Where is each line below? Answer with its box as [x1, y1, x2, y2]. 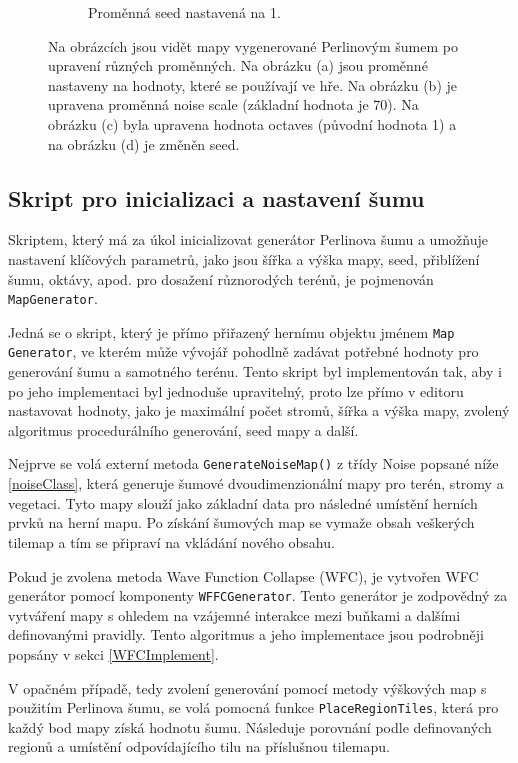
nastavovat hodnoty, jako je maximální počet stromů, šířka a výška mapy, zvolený [8, 400, 510, 421]
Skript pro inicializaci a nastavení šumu [8, 182, 425, 213]
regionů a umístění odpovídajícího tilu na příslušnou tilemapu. [8, 736, 390, 757]
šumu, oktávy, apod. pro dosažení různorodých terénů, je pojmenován [8, 268, 434, 289]
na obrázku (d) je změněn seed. [48, 133, 240, 154]
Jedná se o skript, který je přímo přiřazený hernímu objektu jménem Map [8, 321, 455, 342]
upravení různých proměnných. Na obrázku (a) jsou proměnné [48, 55, 428, 76]
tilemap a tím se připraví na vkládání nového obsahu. [8, 531, 335, 552]
